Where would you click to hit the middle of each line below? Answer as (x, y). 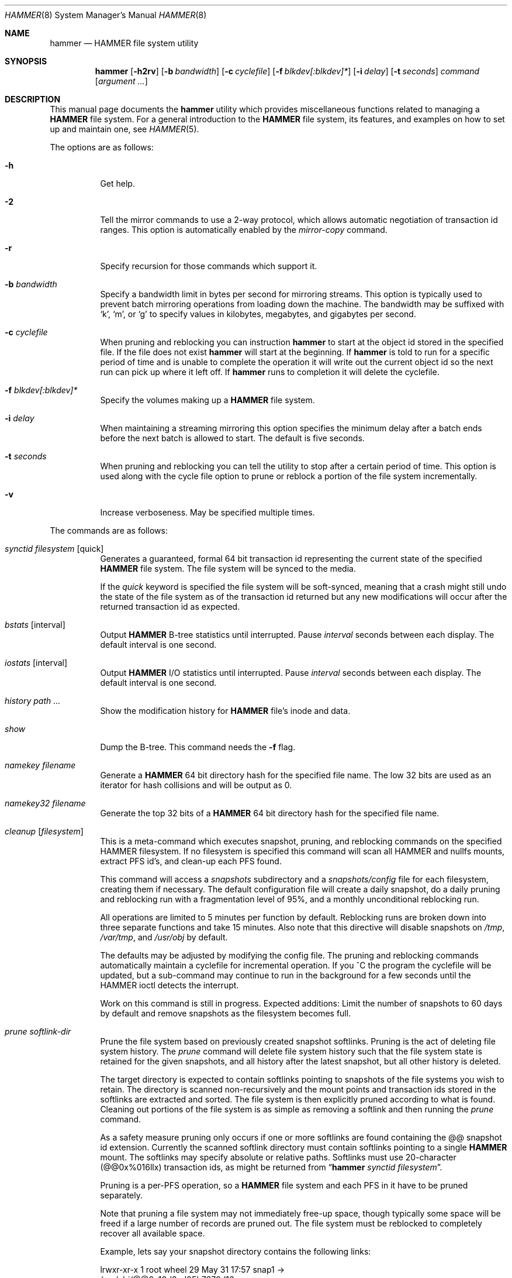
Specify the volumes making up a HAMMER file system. (207, 400)
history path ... (33, 701)
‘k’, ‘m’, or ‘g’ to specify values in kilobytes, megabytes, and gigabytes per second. (258, 314)
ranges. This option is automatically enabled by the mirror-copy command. (244, 230)
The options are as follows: (102, 147)
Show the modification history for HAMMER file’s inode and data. (225, 711)
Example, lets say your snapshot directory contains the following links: (236, 1251)
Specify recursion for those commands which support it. (209, 266)
